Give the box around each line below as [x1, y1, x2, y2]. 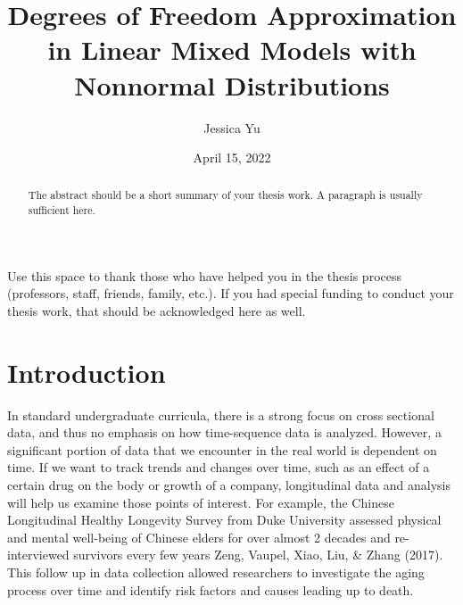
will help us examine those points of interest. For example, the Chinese [7, 493, 394, 511]
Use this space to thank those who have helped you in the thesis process [7, 266, 401, 285]
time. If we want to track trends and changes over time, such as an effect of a [7, 458, 430, 477]
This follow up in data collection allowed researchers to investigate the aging [7, 563, 425, 582]
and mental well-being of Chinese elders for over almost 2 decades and [7, 527, 391, 546]
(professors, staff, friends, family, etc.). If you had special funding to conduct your [7, 284, 454, 302]
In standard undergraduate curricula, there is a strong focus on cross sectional [7, 405, 434, 424]
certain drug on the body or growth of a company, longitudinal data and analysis [7, 476, 451, 494]
